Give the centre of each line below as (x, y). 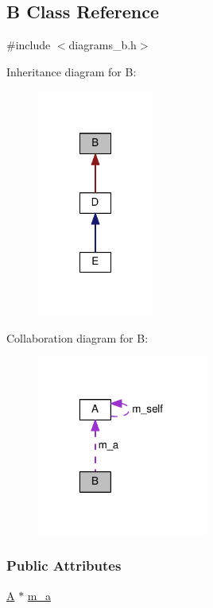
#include (29, 45)
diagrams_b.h (103, 45)
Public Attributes (64, 565)
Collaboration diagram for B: (77, 337)
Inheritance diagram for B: (72, 71)
